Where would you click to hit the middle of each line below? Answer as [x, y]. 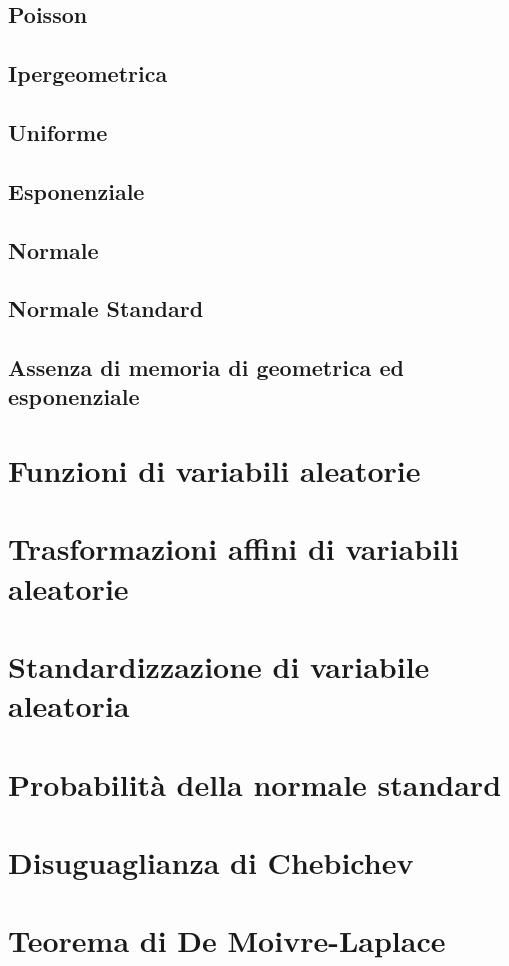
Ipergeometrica [88, 73]
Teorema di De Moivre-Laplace [227, 940]
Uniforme [58, 131]
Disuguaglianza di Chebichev [211, 861]
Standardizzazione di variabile [219, 665]
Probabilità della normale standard [255, 783]
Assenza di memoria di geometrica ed [206, 367]
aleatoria [69, 705]
